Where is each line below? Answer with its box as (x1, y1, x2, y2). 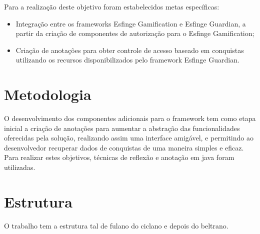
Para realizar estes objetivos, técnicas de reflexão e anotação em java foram (4, 152, 234, 162)
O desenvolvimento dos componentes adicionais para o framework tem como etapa (4, 113, 256, 123)
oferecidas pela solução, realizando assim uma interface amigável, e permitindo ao (4, 132, 253, 143)
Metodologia (4, 84, 91, 104)
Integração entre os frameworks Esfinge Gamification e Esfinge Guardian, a (15, 18, 246, 28)
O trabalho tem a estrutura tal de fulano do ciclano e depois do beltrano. (4, 220, 228, 230)
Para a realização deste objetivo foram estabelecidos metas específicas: (4, 1, 219, 11)
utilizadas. (4, 162, 35, 172)
